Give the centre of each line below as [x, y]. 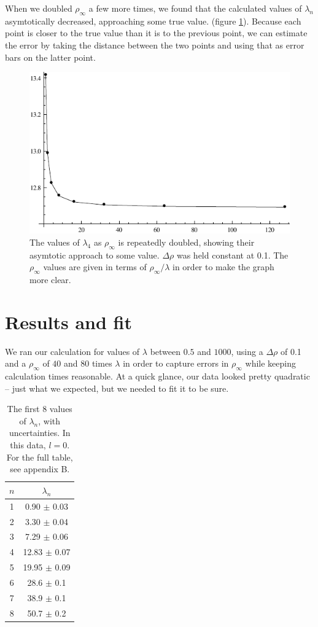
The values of [55, 242]
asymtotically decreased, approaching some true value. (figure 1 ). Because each [153, 21]
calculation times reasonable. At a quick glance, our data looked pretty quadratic [157, 376]
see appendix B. [40, 469]
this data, [28, 445]
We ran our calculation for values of [72, 351]
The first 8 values [40, 409]
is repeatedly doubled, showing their [186, 242]
